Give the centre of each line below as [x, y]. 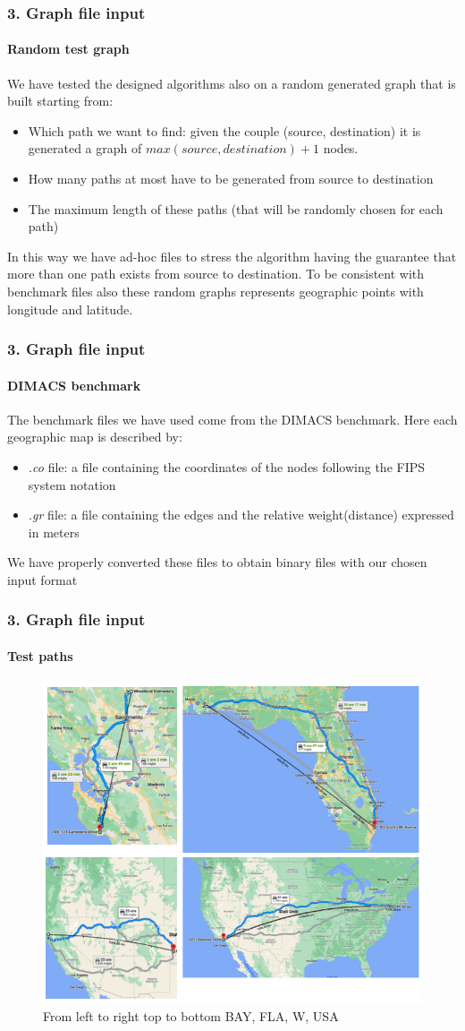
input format [42, 579]
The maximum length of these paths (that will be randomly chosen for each [236, 208]
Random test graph [68, 49]
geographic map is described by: [95, 437]
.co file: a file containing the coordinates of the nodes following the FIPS [227, 467]
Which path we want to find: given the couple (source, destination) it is [224, 130]
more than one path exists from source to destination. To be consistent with [216, 274]
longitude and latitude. [70, 309]
